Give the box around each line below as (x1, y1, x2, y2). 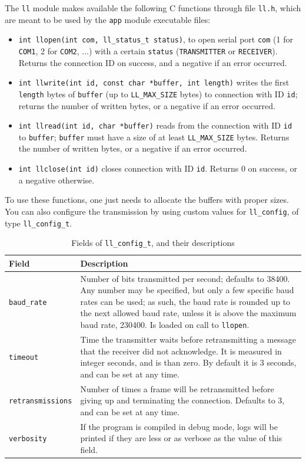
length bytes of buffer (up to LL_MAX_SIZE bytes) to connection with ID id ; (18, 87, 298, 100)
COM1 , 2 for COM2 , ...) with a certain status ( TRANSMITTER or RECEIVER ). (18, 44, 278, 57)
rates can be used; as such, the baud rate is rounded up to (80, 295, 291, 307)
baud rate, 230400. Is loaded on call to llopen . (80, 318, 250, 331)
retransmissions (9, 397, 72, 406)
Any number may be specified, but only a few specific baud (80, 284, 294, 296)
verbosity (9, 435, 47, 444)
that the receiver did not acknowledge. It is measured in (80, 344, 282, 357)
